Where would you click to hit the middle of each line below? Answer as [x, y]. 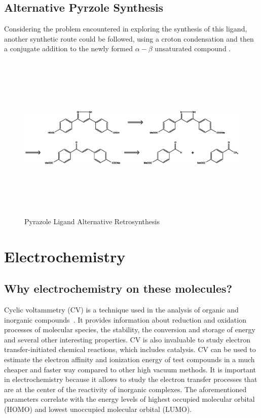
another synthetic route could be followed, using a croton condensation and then [129, 38]
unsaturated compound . [193, 48]
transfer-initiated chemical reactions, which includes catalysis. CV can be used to [130, 349]
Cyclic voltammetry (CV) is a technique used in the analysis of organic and [121, 310]
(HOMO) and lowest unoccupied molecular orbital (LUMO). [98, 409]
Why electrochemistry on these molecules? [118, 288]
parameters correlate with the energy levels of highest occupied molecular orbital [129, 399]
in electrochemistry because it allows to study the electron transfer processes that [131, 379]
